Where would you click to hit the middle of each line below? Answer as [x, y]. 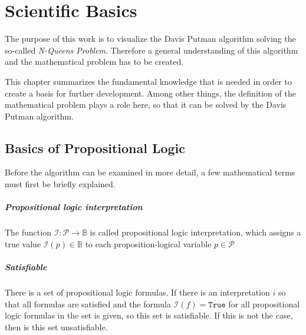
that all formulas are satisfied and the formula [88, 304]
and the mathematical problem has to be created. [94, 62]
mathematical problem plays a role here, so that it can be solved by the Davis [146, 105]
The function [28, 232]
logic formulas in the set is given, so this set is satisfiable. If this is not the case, [149, 315]
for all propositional [264, 304]
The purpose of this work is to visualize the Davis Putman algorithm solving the [150, 39]
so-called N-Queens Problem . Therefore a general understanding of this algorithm [152, 50]
